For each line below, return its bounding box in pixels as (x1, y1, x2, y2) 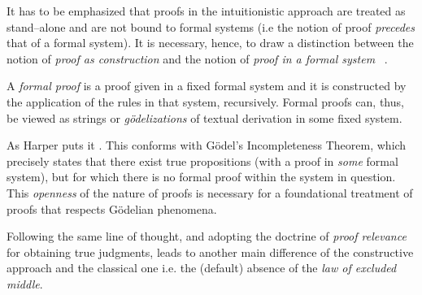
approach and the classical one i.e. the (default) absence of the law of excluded (7, 259, 397, 276)
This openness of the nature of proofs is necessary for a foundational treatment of (7, 184, 413, 201)
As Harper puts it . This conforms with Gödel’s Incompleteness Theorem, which (7, 137, 407, 154)
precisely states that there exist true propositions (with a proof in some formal (7, 152, 398, 169)
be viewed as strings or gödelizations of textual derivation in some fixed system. (7, 109, 402, 126)
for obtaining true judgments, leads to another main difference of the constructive (7, 243, 414, 260)
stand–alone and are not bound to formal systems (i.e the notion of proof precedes (7, 18, 415, 35)
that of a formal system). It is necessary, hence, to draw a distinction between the (7, 34, 414, 51)
